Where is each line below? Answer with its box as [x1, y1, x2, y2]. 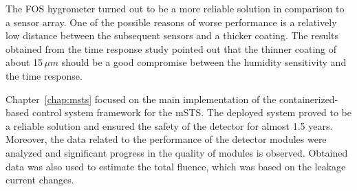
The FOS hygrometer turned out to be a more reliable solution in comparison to [6, 1, 345, 15]
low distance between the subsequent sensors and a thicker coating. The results [6, 28, 339, 43]
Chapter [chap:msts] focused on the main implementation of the [6, 91, 277, 106]
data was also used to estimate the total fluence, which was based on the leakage [6, 159, 346, 173]
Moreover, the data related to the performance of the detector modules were [6, 132, 327, 146]
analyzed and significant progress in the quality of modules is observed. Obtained [6, 145, 348, 159]
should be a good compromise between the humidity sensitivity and [61, 55, 347, 69]
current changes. [6, 172, 74, 187]
